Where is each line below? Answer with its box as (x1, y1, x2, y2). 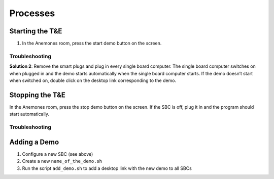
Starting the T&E (9, 27, 62, 35)
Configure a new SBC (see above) (22, 151, 93, 157)
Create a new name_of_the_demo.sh (22, 158, 102, 164)
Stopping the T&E (9, 91, 66, 99)
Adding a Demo (9, 138, 59, 146)
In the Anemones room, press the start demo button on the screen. (22, 40, 162, 47)
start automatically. (9, 111, 50, 117)
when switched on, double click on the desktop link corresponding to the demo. (9, 77, 177, 83)
